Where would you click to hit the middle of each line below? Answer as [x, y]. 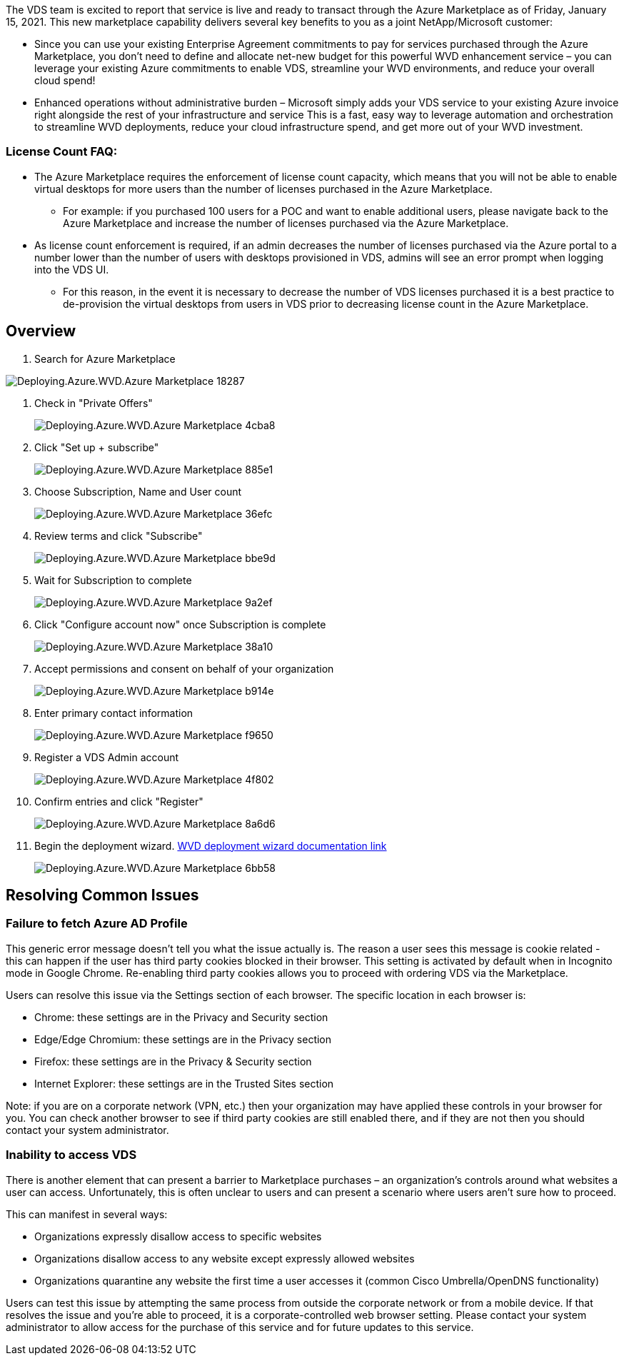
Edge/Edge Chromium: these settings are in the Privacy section [183, 1039]
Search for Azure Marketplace [105, 358]
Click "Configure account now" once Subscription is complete [180, 624]
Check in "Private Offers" [94, 403]
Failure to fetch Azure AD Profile [97, 924]
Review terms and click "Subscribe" [119, 536]
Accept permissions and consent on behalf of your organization [184, 668]
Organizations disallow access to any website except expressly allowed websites [225, 1258]
